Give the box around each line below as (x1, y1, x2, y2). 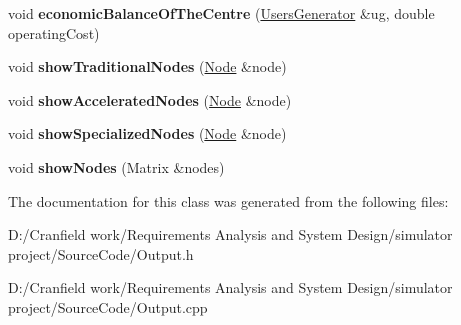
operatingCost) (8, 22, 100, 43)
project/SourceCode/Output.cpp (8, 296, 208, 317)
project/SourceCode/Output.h (8, 243, 194, 264)
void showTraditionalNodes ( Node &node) (8, 56, 287, 77)
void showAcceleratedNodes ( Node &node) (8, 89, 292, 110)
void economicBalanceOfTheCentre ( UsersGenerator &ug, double (8, 3, 435, 23)
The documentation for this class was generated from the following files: (8, 190, 449, 211)
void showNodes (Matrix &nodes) (8, 156, 225, 177)
